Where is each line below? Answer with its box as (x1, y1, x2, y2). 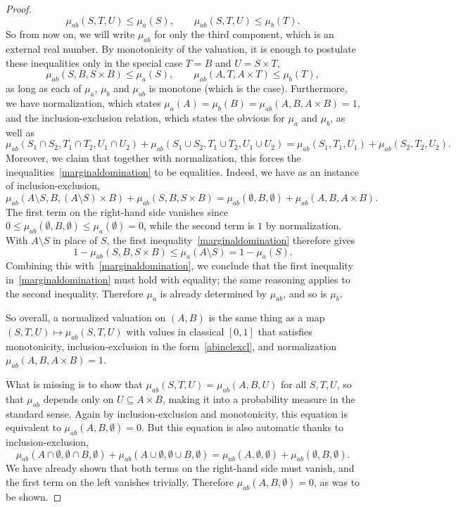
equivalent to (6, 420, 61, 435)
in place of (52, 232, 98, 247)
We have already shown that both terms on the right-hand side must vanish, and (6, 461, 355, 475)
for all (280, 377, 307, 392)
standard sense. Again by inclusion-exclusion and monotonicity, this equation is (6, 406, 348, 421)
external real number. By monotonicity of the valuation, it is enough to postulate (6, 41, 356, 56)
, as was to (314, 475, 360, 489)
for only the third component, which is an (154, 27, 334, 41)
